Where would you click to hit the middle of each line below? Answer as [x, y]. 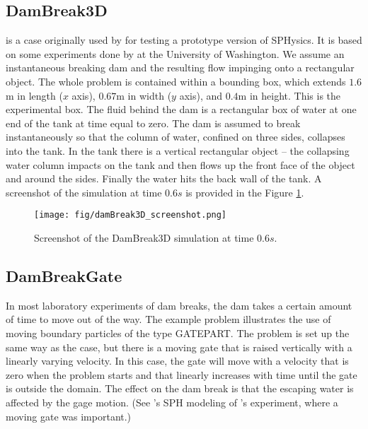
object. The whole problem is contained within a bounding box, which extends [176, 81]
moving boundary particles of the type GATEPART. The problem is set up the [178, 333]
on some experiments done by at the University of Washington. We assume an [175, 53]
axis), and [201, 95]
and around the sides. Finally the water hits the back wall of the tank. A [164, 178]
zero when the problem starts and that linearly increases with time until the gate [182, 374]
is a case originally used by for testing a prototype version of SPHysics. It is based [184, 40]
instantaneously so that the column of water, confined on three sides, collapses [176, 137]
